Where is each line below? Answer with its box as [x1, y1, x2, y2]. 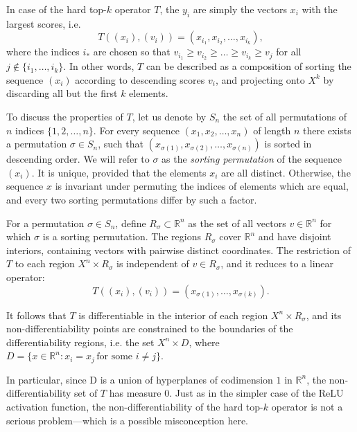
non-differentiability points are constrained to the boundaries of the [6, 321, 293, 336]
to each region [15, 256, 75, 271]
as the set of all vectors [188, 215, 286, 230]
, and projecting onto [215, 72, 305, 87]
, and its [306, 307, 342, 322]
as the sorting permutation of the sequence [162, 152, 342, 166]
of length [253, 123, 291, 137]
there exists [302, 123, 351, 137]
